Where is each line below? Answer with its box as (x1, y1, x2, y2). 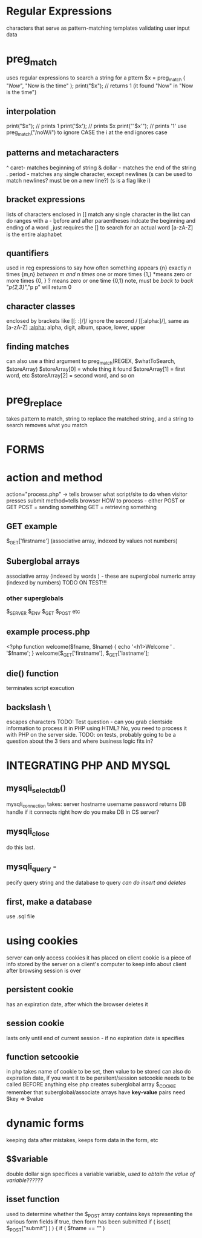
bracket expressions (6, 194, 85, 205)
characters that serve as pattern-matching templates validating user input (6, 24, 191, 32)
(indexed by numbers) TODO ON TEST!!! (6, 578, 107, 586)
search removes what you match (6, 422, 88, 429)
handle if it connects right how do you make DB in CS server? (6, 808, 159, 816)
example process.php (6, 627, 91, 637)
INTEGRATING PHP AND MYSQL (6, 759, 171, 773)
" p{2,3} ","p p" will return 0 (6, 283, 72, 291)
